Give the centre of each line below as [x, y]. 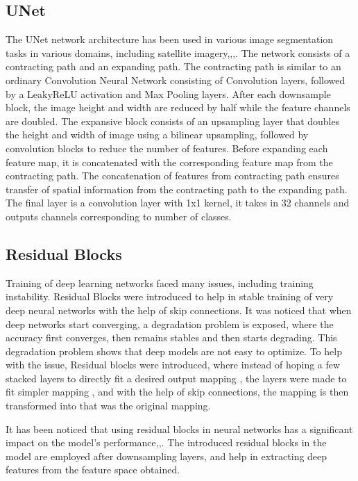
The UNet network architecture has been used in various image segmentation [170, 39]
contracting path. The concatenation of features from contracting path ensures [172, 176]
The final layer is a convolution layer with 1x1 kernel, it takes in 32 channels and [178, 203]
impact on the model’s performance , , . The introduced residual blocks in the [166, 442]
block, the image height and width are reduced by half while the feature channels [178, 107]
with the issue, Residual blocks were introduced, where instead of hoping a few [173, 365]
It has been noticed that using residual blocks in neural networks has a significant [179, 429]
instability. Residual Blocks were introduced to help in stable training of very [170, 296]
